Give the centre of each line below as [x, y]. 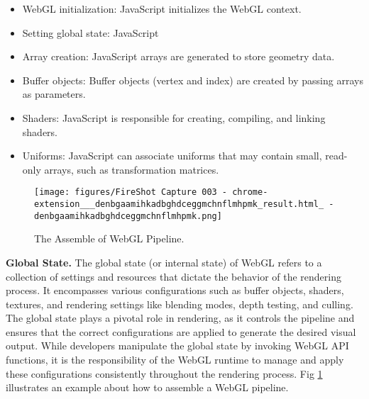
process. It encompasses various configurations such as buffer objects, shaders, [175, 290]
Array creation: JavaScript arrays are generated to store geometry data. [178, 56]
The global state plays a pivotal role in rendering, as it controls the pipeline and [180, 318]
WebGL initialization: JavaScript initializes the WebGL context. [162, 9]
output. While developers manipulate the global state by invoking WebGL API [177, 345]
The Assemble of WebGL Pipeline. [109, 238]
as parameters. [54, 94]
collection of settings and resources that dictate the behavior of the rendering [174, 276]
